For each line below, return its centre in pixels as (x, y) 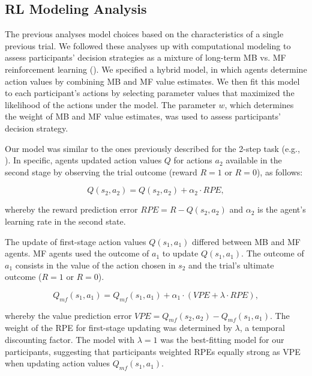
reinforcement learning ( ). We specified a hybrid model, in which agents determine (156, 69)
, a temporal (262, 328)
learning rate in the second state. (65, 221)
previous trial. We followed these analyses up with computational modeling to (148, 45)
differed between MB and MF (246, 241)
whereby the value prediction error (68, 315)
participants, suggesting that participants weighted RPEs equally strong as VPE (153, 351)
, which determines (259, 104)
